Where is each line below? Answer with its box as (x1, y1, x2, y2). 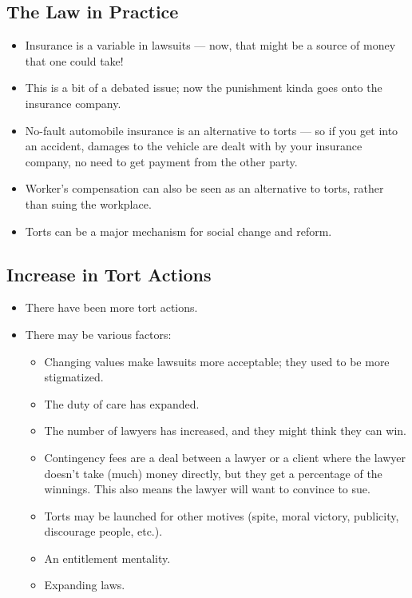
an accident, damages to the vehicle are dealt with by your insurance (25, 138, 362, 154)
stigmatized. (44, 369, 104, 385)
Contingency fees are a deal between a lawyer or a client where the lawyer (44, 448, 406, 465)
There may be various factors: (25, 325, 172, 342)
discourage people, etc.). (44, 523, 163, 540)
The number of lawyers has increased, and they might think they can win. (44, 422, 406, 439)
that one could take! (25, 52, 124, 69)
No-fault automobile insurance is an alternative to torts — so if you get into (25, 122, 398, 138)
